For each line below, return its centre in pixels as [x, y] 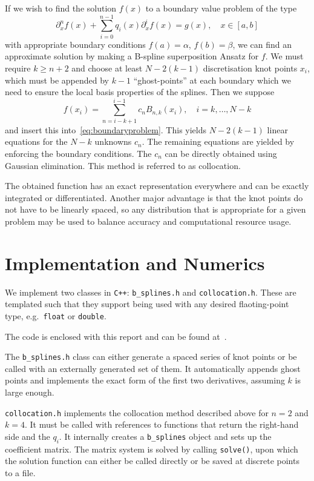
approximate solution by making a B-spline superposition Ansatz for [132, 56]
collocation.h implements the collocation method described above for [137, 412]
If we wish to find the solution [61, 8]
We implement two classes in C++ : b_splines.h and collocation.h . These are [151, 292]
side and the [28, 436]
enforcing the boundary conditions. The [78, 153]
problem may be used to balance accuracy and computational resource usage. [148, 221]
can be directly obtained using [221, 153]
